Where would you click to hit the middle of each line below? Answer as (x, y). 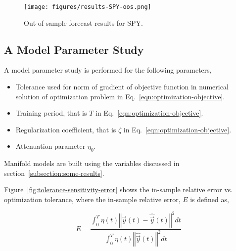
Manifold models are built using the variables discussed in (92, 163)
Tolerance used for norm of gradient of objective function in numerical (122, 87)
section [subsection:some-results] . (54, 173)
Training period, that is (51, 113)
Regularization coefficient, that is (66, 129)
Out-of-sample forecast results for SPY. (83, 22)
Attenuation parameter (50, 146)
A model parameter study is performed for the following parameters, (108, 70)
